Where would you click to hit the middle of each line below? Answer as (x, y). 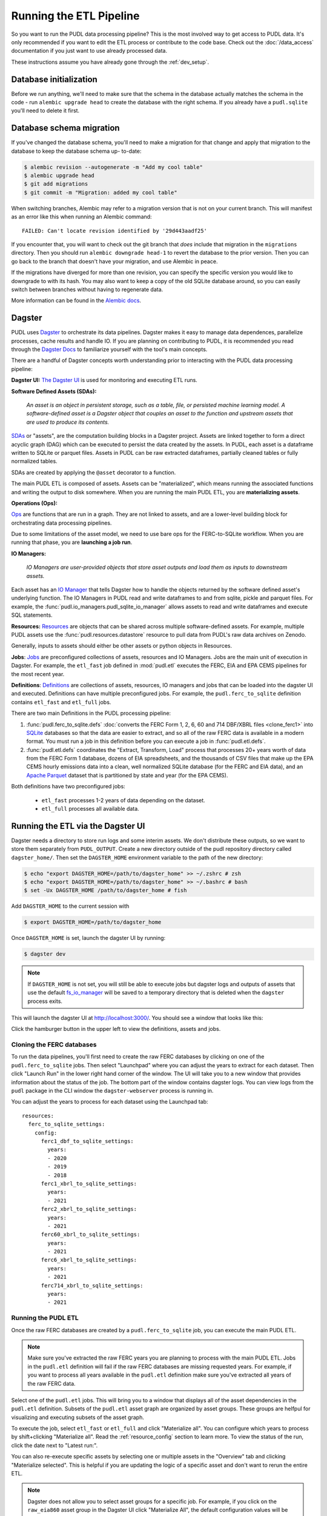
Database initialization (54, 79)
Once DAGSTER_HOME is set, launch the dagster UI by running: (88, 938)
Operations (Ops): (34, 503)
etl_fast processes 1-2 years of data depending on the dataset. (123, 800)
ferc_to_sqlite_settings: (67, 1124)
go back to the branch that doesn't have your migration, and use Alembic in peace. (114, 261)
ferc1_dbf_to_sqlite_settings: (88, 1141)
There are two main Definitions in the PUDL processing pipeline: (91, 713)
